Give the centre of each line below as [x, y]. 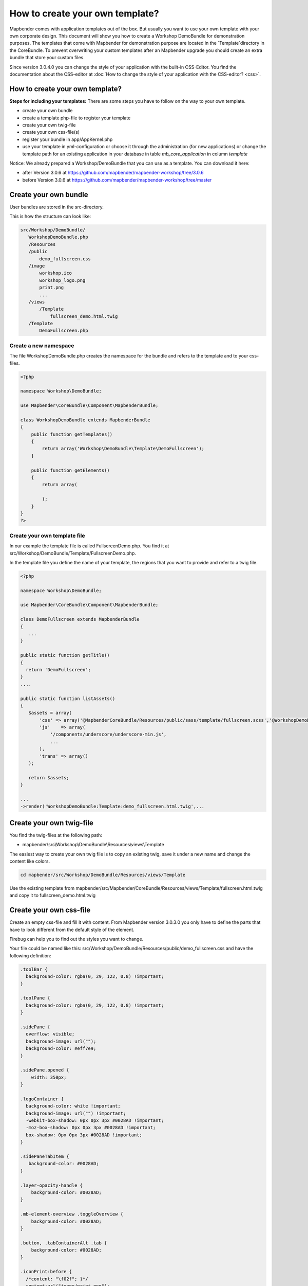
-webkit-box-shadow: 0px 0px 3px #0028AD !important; [95, 1121]
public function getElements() [70, 470]
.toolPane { [35, 998]
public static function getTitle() [65, 655]
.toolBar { [34, 969]
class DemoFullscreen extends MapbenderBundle [80, 619]
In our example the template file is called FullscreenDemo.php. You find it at [89, 546]
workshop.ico [55, 273]
